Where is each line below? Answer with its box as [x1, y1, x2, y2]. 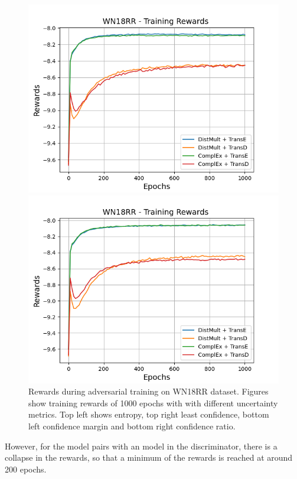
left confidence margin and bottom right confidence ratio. [28, 419, 236, 432]
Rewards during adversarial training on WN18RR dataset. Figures [28, 385, 269, 397]
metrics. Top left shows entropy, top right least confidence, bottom [28, 408, 269, 421]
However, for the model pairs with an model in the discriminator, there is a [5, 439, 278, 452]
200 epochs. [5, 462, 47, 475]
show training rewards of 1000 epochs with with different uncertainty [28, 396, 278, 409]
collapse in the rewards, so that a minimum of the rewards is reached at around [5, 451, 293, 464]
